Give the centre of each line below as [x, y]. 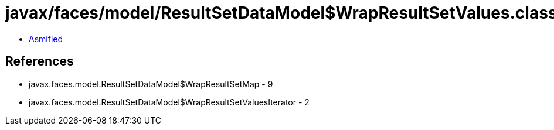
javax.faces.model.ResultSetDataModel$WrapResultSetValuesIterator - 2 [169, 102]
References [40, 61]
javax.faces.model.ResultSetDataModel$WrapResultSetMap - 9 [151, 84]
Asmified [46, 39]
